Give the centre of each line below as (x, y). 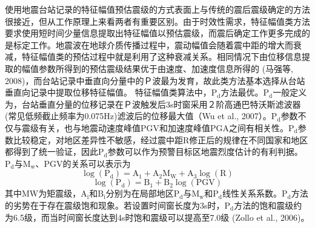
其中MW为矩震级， (43, 193)
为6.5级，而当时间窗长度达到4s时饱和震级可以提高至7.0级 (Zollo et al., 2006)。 (157, 217)
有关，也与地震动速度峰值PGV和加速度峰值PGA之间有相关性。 (164, 127)
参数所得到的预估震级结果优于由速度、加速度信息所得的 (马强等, (166, 68)
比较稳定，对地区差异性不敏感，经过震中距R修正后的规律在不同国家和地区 (161, 139)
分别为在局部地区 (140, 193)
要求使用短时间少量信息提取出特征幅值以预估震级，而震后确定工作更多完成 (153, 33)
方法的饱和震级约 (268, 205)
